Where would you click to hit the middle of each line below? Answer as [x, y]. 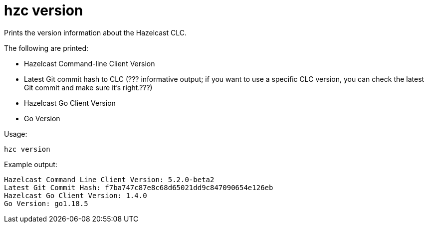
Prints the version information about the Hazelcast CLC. [96, 32]
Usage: [16, 134]
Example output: [31, 164]
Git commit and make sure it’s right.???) [88, 87]
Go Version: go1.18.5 [46, 203]
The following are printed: [46, 48]
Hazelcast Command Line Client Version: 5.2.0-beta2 [109, 179]
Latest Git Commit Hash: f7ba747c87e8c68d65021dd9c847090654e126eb [139, 187]
